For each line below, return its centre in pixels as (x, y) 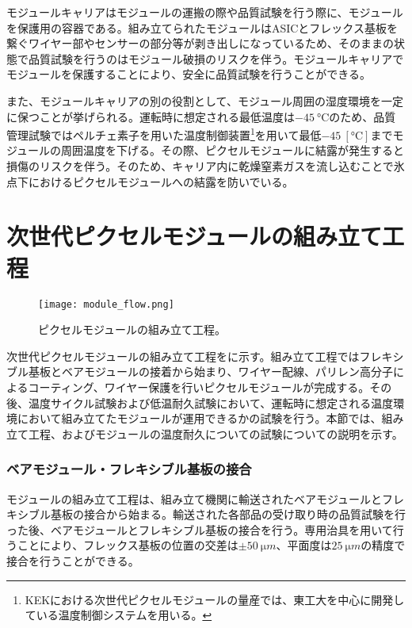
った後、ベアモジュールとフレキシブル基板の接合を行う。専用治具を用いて (200, 529)
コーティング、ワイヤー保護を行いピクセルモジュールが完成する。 (199, 387)
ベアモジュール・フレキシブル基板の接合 (129, 469)
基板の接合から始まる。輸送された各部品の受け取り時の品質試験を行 (228, 514)
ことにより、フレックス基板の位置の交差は (128, 545)
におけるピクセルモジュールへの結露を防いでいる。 (161, 181)
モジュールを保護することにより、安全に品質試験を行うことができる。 (189, 74)
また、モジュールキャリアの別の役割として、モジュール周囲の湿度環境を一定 (205, 100)
